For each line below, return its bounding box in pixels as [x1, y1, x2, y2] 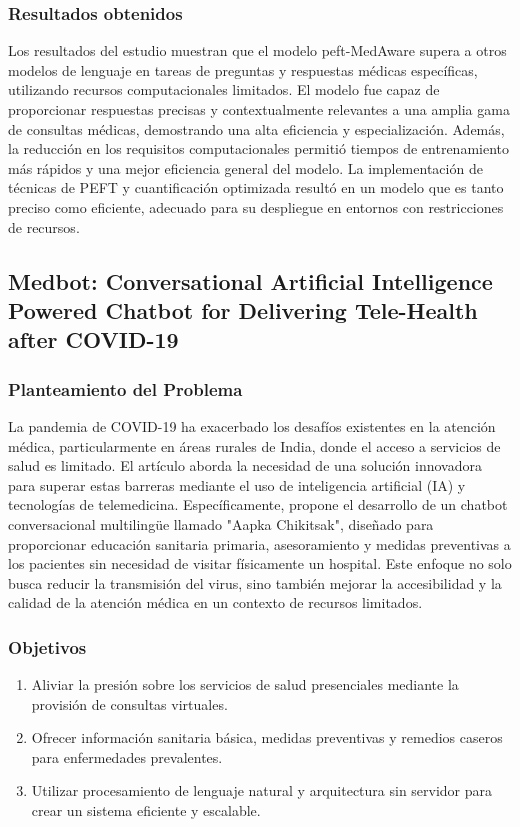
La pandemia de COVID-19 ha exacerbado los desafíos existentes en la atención [8, 415, 496, 436]
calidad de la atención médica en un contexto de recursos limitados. [8, 592, 423, 613]
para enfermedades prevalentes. [31, 746, 223, 767]
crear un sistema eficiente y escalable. [31, 800, 261, 821]
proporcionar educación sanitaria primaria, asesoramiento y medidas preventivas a [8, 533, 511, 554]
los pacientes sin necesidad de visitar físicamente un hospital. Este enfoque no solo [8, 553, 512, 574]
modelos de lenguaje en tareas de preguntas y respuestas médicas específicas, [8, 59, 478, 80]
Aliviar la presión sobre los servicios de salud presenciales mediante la [31, 674, 459, 695]
